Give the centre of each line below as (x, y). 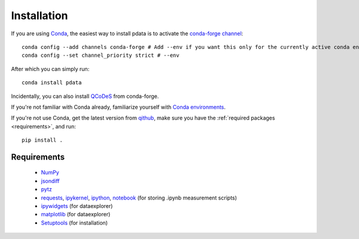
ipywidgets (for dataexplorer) (77, 206)
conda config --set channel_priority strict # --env (101, 56)
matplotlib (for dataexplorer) (76, 215)
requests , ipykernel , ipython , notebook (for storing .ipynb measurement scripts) (139, 198)
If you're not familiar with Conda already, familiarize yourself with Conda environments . (118, 107)
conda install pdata (52, 83)
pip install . (42, 140)
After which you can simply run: (50, 69)
